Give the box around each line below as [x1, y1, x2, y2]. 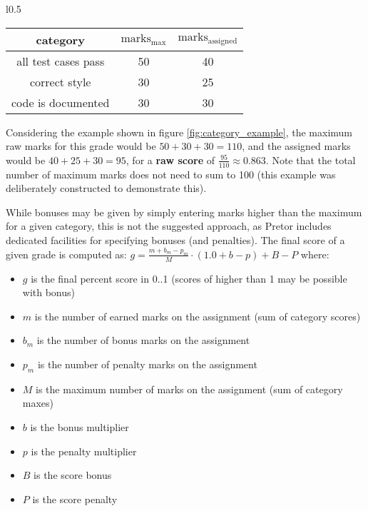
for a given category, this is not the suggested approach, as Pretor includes [6, 218, 332, 233]
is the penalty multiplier [31, 443, 137, 458]
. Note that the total [265, 152, 356, 167]
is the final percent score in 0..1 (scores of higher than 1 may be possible [31, 270, 347, 285]
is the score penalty [32, 491, 118, 506]
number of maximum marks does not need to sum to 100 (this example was [6, 166, 336, 181]
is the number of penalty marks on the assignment [37, 357, 257, 372]
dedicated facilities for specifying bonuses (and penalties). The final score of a [6, 232, 345, 247]
